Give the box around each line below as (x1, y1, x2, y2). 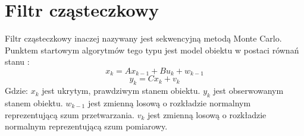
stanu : (5, 55, 30, 68)
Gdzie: (5, 84, 28, 97)
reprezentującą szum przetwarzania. (5, 108, 134, 121)
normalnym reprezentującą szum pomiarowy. (5, 120, 168, 132)
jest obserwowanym (213, 84, 284, 97)
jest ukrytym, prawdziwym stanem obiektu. (42, 84, 200, 97)
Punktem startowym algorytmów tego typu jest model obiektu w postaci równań (5, 43, 299, 56)
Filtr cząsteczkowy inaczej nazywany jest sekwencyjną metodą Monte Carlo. (5, 32, 282, 45)
